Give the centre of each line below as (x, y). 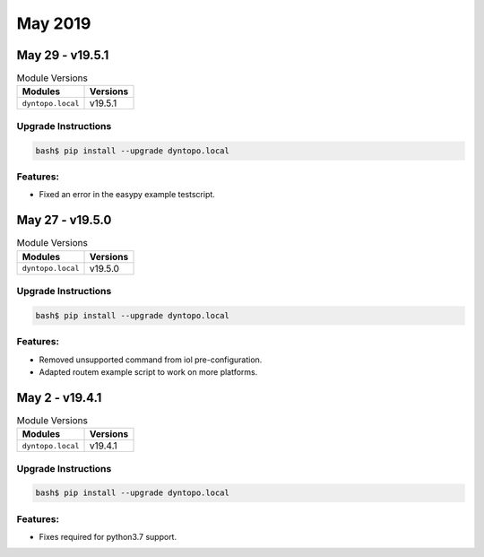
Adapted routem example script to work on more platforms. (148, 371)
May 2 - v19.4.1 (59, 398)
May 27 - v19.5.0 (64, 220)
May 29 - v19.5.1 (63, 55)
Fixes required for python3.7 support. (108, 537)
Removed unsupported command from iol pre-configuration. (151, 360)
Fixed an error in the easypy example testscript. (127, 195)
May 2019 (54, 23)
